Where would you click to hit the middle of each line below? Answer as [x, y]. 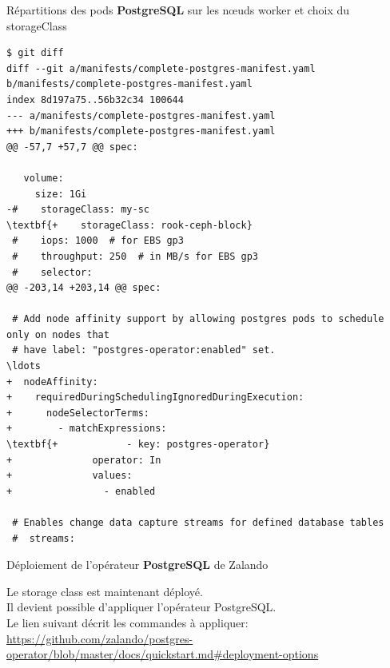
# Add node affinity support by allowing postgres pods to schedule [198, 319]
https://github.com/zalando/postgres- [100, 638]
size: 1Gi [61, 194]
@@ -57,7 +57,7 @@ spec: [72, 147]
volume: [44, 178]
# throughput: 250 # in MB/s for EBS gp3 [135, 256]
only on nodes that [58, 334]
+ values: [70, 476]
